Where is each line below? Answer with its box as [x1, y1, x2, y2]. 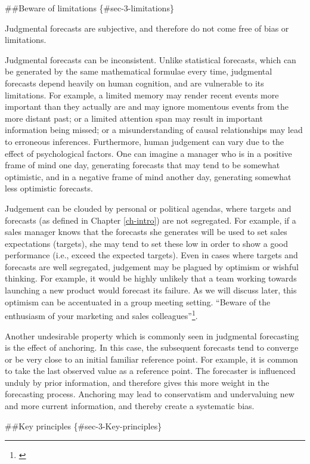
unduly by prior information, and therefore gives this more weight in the [5, 376, 269, 388]
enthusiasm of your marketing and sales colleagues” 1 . [5, 308, 198, 321]
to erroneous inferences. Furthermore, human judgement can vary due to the [5, 135, 284, 147]
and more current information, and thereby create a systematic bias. [5, 400, 255, 412]
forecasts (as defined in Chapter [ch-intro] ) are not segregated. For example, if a [5, 214, 296, 226]
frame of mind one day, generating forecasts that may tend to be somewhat [5, 159, 280, 171]
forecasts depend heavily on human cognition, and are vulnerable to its [5, 76, 264, 89]
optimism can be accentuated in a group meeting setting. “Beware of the [5, 295, 271, 308]
